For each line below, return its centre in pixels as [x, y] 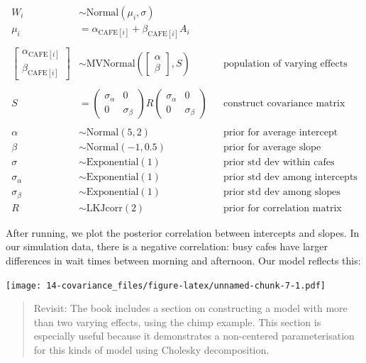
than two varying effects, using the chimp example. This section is [177, 322]
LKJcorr [104, 208]
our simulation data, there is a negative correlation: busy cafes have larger [167, 246]
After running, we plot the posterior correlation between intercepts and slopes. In [183, 232]
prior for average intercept [281, 133]
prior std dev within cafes [279, 163]
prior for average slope [272, 148]
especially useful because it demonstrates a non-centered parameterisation [194, 336]
